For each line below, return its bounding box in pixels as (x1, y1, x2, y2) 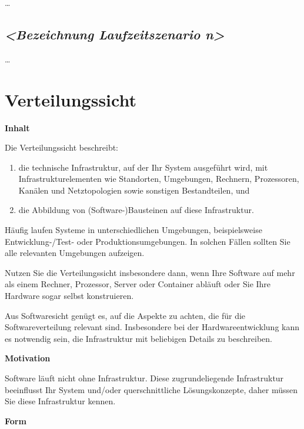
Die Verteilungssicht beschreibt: (5, 141, 119, 154)
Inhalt (5, 121, 30, 134)
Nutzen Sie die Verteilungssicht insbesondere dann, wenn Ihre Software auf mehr (5, 266, 295, 278)
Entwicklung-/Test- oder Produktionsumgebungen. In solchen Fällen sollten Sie (5, 235, 290, 247)
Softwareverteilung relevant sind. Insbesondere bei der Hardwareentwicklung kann (5, 321, 300, 333)
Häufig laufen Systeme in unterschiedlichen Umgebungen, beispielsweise (5, 224, 262, 236)
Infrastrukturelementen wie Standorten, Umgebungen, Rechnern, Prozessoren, (18, 172, 299, 185)
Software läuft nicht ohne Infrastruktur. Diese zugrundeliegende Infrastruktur (5, 372, 284, 384)
